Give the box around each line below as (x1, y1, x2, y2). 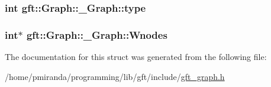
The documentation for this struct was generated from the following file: (5, 51, 267, 63)
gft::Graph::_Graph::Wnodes (26, 27, 167, 42)
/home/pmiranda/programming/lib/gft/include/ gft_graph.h (5, 70, 225, 82)
